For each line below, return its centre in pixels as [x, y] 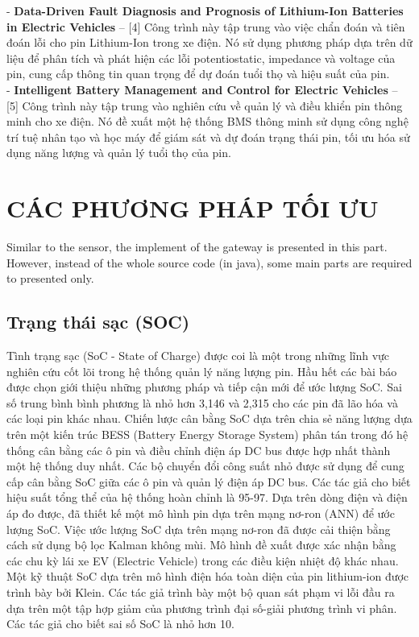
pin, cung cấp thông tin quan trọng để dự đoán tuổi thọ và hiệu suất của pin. [198, 74]
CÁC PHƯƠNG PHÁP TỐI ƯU [193, 208]
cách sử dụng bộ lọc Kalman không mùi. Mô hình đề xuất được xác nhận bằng [201, 545]
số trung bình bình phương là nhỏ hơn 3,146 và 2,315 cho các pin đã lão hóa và [202, 402]
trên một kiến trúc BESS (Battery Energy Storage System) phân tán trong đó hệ [207, 434]
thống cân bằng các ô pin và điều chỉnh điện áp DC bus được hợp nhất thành [199, 450]
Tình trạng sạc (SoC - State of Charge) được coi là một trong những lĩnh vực [198, 356]
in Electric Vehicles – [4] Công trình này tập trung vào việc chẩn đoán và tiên [206, 26]
